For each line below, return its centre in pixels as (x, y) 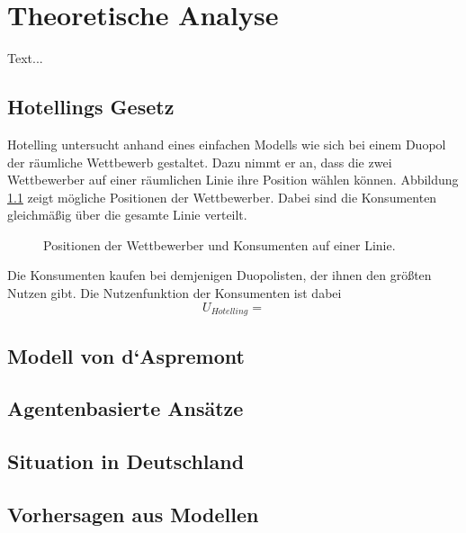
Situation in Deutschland (126, 461)
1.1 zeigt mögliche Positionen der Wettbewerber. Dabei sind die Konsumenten (222, 197)
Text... (25, 58)
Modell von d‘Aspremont (126, 355)
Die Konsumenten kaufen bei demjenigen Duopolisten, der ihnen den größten (220, 275)
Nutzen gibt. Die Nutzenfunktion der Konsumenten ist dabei (175, 293)
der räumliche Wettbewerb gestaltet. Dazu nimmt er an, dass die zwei (200, 162)
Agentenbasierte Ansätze (125, 408)
